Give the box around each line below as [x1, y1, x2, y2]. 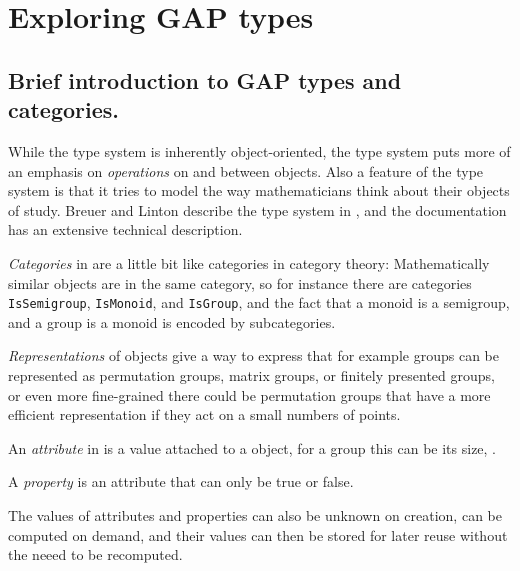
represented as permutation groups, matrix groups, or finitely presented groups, [8, 364, 495, 385]
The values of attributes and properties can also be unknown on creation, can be [8, 504, 502, 525]
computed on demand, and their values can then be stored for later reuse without [8, 524, 508, 545]
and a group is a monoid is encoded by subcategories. [8, 311, 336, 332]
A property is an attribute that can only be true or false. [8, 471, 354, 492]
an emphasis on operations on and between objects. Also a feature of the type [8, 160, 484, 181]
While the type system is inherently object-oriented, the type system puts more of [8, 140, 511, 161]
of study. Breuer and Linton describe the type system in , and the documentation [8, 199, 507, 220]
